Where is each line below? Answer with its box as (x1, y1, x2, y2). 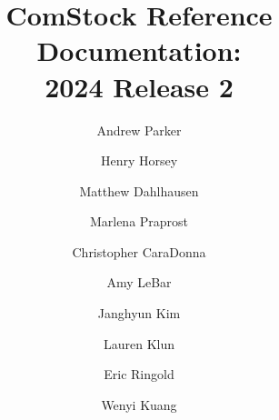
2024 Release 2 (45, 67, 234, 105)
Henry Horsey (100, 151, 178, 170)
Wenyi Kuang (101, 395, 177, 414)
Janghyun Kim (97, 304, 181, 323)
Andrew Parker (96, 120, 182, 139)
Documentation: (36, 32, 242, 69)
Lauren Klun (103, 334, 175, 353)
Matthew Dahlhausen (79, 181, 199, 200)
